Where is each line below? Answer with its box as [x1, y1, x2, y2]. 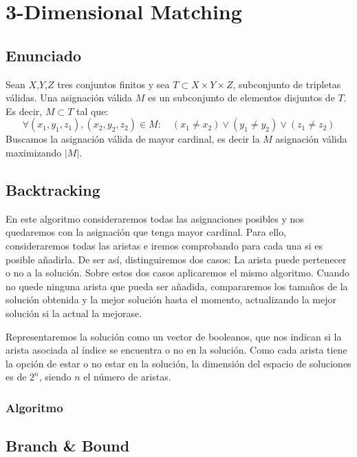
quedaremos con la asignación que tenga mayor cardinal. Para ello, [6, 225, 287, 239]
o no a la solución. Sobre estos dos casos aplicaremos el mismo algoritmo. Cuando [6, 265, 350, 280]
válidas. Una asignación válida [6, 90, 133, 105]
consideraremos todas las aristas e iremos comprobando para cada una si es [6, 238, 323, 252]
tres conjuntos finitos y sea [57, 77, 170, 91]
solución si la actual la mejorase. [6, 305, 142, 320]
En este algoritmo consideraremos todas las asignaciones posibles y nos [6, 211, 304, 225]
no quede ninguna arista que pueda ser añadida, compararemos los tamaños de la [6, 278, 348, 293]
